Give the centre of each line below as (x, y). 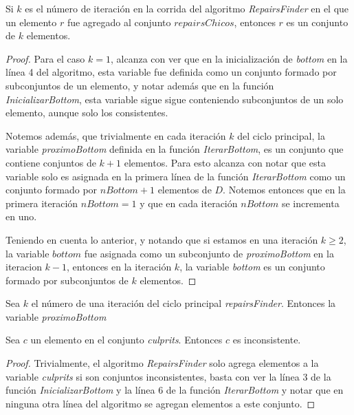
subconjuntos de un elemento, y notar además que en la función (140, 85)
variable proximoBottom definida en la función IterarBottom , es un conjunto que (175, 149)
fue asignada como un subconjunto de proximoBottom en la (209, 253)
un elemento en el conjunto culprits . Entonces (126, 340)
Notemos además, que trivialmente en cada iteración (116, 135)
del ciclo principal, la (281, 135)
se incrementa (310, 203)
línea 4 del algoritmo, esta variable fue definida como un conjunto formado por (171, 72)
